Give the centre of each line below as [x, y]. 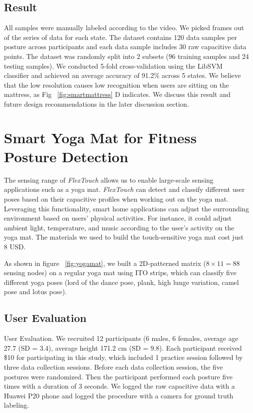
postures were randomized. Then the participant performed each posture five [118, 376]
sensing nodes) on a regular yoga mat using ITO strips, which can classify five [120, 272]
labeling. [17, 405]
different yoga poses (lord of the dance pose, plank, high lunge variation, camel [121, 282]
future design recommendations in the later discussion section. [97, 103]
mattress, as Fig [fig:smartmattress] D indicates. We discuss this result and [117, 94]
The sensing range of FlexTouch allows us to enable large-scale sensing [109, 179]
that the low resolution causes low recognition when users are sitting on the [117, 84]
